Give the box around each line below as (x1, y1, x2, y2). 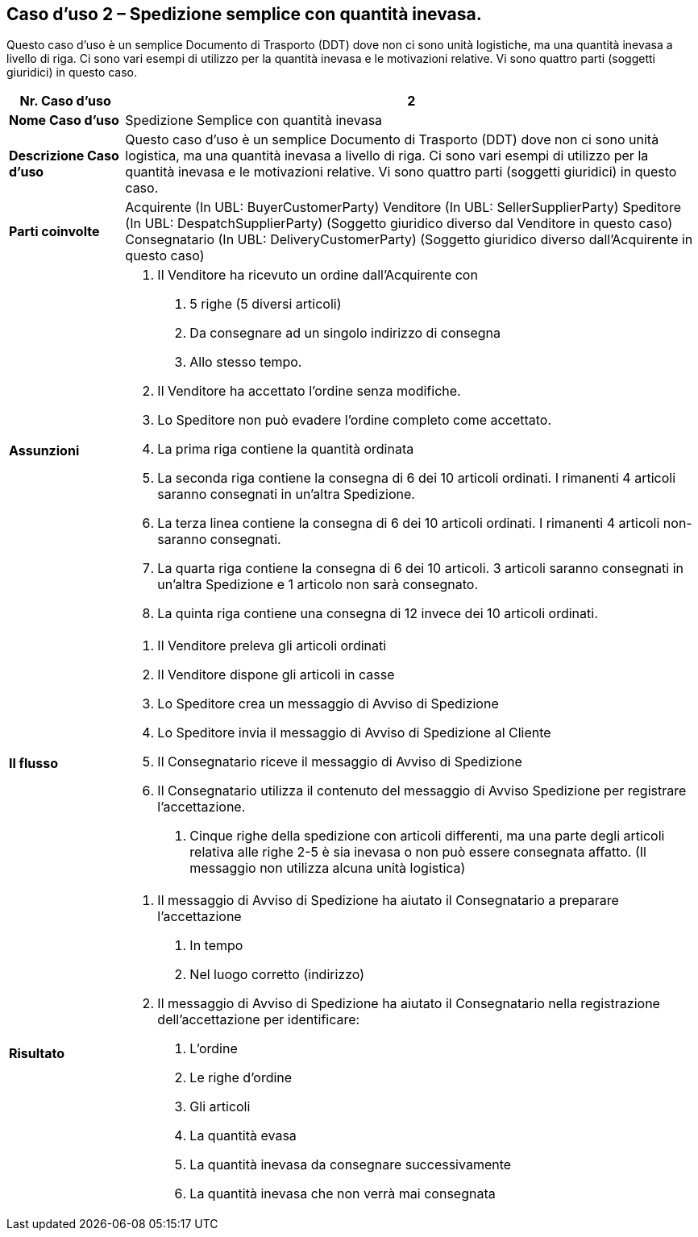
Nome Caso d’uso (9, 112, 119, 129)
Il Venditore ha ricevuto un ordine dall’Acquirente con (157, 267, 478, 284)
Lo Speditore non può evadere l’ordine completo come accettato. (157, 412, 552, 429)
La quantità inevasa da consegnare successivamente (189, 1156, 512, 1173)
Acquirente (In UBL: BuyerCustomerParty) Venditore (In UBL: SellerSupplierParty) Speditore (125, 199, 681, 216)
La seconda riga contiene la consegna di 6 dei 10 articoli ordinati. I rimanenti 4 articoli (157, 470, 676, 487)
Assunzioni (9, 442, 80, 459)
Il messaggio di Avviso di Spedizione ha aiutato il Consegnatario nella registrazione (157, 995, 660, 1012)
